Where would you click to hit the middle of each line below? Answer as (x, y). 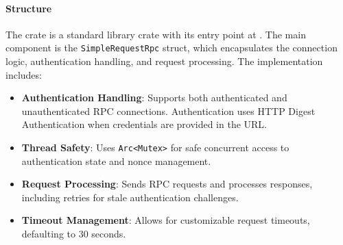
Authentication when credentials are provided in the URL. (144, 124)
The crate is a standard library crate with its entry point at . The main (156, 34)
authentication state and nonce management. (116, 160)
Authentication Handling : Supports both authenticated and (154, 98)
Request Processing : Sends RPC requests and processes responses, (167, 184)
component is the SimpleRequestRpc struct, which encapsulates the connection (171, 48)
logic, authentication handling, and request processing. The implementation (164, 61)
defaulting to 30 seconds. (74, 234)
